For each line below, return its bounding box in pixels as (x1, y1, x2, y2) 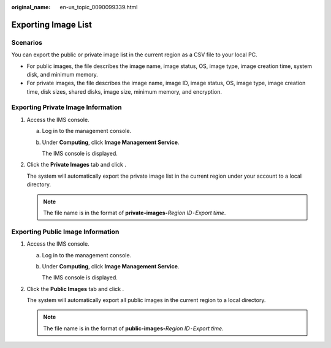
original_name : (11, 4, 51, 10)
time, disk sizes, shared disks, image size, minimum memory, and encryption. (26, 88, 222, 95)
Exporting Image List (11, 19, 92, 30)
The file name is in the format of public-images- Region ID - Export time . (43, 325, 224, 332)
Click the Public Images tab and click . (26, 285, 124, 292)
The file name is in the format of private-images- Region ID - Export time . (43, 209, 226, 216)
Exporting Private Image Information (11, 103, 122, 112)
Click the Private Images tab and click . (26, 161, 127, 168)
